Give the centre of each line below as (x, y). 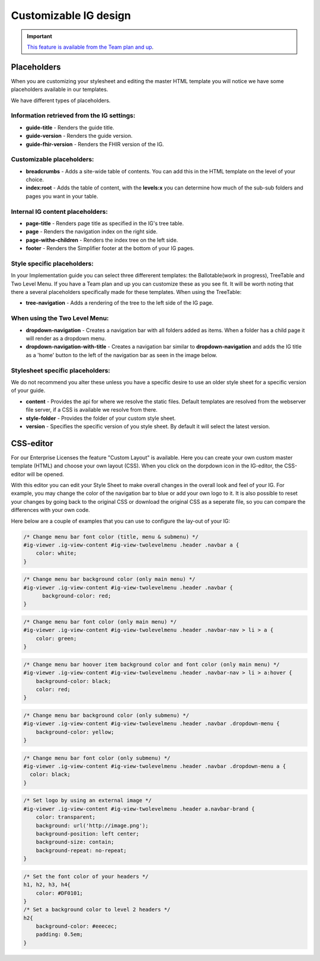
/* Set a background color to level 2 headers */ (97, 910)
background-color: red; (77, 596)
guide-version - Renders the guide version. (79, 136)
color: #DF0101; (59, 893)
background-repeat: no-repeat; (81, 850)
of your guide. (28, 391)
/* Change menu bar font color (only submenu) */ (97, 758)
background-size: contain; (75, 842)
